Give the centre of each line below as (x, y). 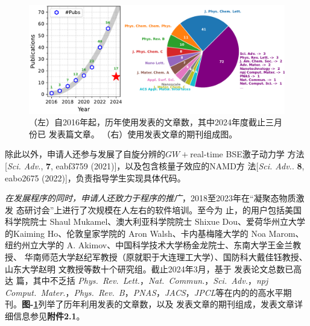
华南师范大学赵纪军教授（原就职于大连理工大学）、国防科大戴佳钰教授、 (166, 257)
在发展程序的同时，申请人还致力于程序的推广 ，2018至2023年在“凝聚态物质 (150, 198)
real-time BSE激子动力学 (237, 154)
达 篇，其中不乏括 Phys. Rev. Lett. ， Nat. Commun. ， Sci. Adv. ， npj (137, 281)
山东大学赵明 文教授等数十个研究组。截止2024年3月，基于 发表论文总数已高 (153, 268)
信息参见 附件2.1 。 (49, 316)
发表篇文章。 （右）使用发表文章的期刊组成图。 (143, 133)
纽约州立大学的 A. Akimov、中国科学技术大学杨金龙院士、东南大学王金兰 (149, 245)
